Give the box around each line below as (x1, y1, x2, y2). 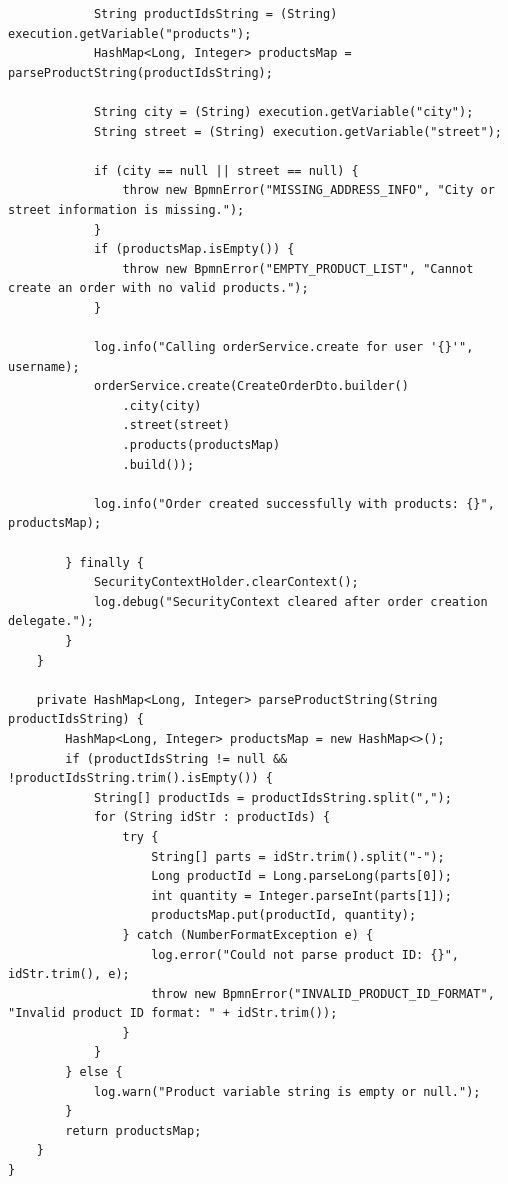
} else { (65, 1065, 123, 1080)
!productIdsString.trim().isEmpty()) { (8, 771, 273, 786)
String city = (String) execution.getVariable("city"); (93, 104, 474, 119)
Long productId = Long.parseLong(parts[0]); (151, 869, 452, 884)
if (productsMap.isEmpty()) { (93, 242, 295, 257)
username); (8, 359, 80, 374)
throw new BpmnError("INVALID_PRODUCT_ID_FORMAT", (151, 986, 495, 1001)
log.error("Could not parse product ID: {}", (151, 947, 460, 962)
